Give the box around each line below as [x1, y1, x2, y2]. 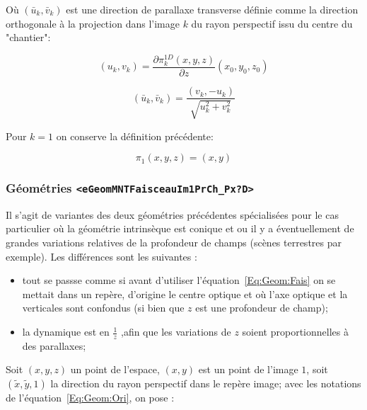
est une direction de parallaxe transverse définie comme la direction [66, 2, 359, 16]
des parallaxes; [22, 338, 86, 353]
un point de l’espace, [70, 362, 160, 377]
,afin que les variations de [120, 324, 231, 339]
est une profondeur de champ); [195, 300, 328, 315]
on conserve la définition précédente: [56, 128, 214, 143]
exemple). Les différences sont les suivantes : [6, 249, 197, 263]
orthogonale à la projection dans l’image [6, 16, 180, 30]
